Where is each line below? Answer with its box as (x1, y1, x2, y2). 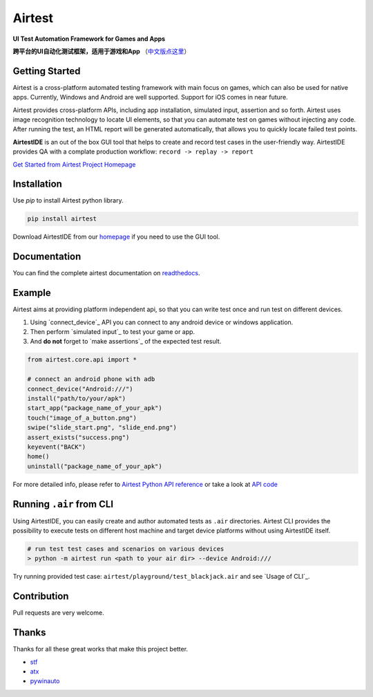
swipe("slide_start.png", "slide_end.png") (27, 424, 178, 431)
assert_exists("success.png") (27, 433, 130, 441)
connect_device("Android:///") (27, 384, 134, 393)
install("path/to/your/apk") (27, 394, 126, 402)
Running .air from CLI (12, 498, 114, 510)
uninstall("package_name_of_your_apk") (27, 462, 162, 470)
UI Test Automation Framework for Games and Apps (12, 35, 166, 43)
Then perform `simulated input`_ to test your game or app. (30, 328, 195, 336)
